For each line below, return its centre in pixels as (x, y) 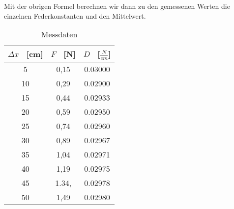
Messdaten (59, 34)
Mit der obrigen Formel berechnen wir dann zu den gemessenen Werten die (117, 6)
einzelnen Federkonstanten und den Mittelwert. (75, 15)
